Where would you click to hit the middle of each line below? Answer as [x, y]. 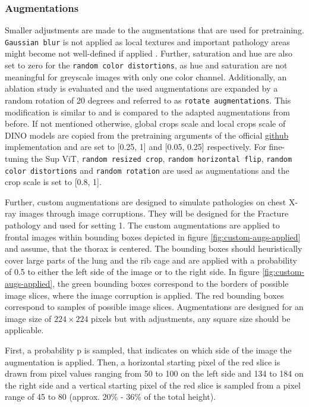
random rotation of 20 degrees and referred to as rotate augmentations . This [148, 100]
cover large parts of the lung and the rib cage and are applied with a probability [151, 260]
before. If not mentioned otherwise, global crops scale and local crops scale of [145, 123]
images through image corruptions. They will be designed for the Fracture [154, 213]
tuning [17, 158]
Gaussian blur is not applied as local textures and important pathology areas [147, 41]
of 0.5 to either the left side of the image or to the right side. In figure [132, 272]
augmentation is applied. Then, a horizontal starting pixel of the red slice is [143, 361]
